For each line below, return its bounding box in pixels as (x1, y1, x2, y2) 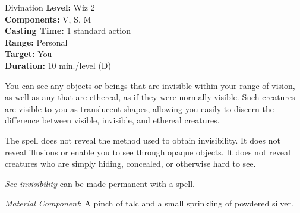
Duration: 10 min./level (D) (5, 59, 111, 71)
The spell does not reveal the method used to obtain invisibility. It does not (5, 133, 280, 146)
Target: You (5, 47, 52, 60)
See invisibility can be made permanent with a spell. (5, 177, 195, 189)
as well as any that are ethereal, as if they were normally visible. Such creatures (5, 91, 295, 103)
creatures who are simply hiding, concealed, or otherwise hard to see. (5, 157, 256, 170)
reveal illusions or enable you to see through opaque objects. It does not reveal (5, 145, 290, 158)
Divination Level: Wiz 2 (5, 1, 95, 13)
